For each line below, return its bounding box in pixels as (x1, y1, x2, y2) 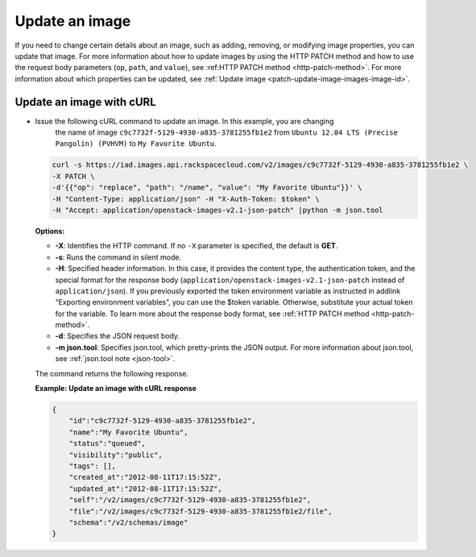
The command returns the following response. (35, 368, 189, 378)
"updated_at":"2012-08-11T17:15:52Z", (68, 484, 222, 493)
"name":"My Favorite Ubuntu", (68, 427, 188, 437)
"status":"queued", (68, 439, 147, 448)
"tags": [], (68, 461, 117, 471)
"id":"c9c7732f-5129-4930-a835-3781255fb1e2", (68, 416, 257, 426)
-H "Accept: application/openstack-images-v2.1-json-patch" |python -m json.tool (52, 206, 384, 214)
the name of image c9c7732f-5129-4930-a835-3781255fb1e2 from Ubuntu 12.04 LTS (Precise (55, 127, 399, 137)
